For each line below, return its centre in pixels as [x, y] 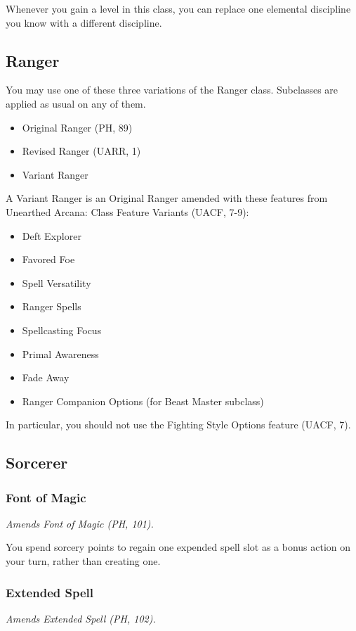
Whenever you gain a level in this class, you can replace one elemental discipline [178, 8]
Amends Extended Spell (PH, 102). [81, 618]
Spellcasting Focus [62, 330]
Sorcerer [37, 463]
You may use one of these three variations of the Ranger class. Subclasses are [172, 90]
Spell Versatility [57, 282]
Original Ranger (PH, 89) [77, 127]
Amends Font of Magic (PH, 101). [80, 523]
